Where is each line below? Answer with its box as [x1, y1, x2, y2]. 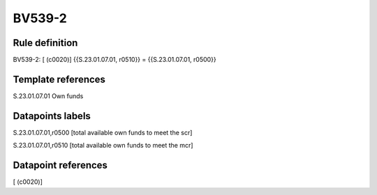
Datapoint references [13, 159, 108, 171]
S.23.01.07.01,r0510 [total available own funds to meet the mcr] [13, 141, 193, 150]
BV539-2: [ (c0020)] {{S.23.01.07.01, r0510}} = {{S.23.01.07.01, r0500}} [13, 56, 216, 64]
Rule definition [13, 37, 78, 49]
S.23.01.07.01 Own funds [13, 91, 84, 100]
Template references [13, 73, 106, 85]
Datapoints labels [13, 110, 91, 122]
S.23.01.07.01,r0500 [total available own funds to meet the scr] [13, 128, 193, 136]
